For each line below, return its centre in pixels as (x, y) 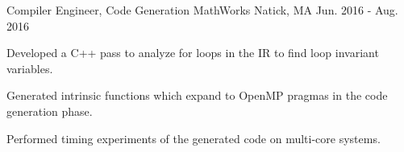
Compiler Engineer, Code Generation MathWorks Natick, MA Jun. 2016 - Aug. (202, 10)
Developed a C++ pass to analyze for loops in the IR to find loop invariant (193, 53)
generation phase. (50, 111)
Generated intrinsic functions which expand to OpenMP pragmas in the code (197, 95)
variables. (30, 68)
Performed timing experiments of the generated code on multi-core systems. (194, 138)
